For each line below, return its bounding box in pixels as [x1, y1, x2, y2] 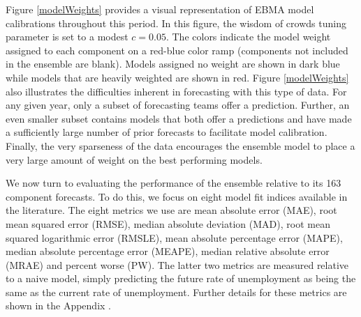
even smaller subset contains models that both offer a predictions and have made [6, 111, 352, 125]
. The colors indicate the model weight [165, 29, 331, 44]
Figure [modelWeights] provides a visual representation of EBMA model [6, 2, 314, 16]
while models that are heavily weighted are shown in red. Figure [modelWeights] [6, 70, 349, 84]
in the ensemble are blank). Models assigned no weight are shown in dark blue [6, 56, 340, 71]
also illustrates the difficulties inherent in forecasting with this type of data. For [6, 84, 347, 98]
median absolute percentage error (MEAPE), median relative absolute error [6, 244, 330, 258]
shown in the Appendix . [6, 298, 112, 313]
